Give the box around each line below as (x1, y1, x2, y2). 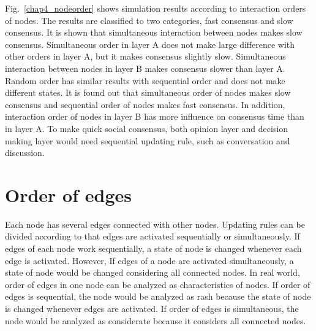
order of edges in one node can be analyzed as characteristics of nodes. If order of (5, 278, 310, 290)
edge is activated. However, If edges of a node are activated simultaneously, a (5, 254, 294, 267)
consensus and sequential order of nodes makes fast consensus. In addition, (5, 98, 285, 111)
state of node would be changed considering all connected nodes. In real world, (5, 266, 300, 279)
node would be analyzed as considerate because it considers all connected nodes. (5, 314, 306, 327)
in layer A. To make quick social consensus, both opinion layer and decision (5, 122, 288, 134)
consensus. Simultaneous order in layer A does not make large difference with (5, 37, 295, 50)
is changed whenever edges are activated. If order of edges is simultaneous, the (5, 302, 299, 314)
